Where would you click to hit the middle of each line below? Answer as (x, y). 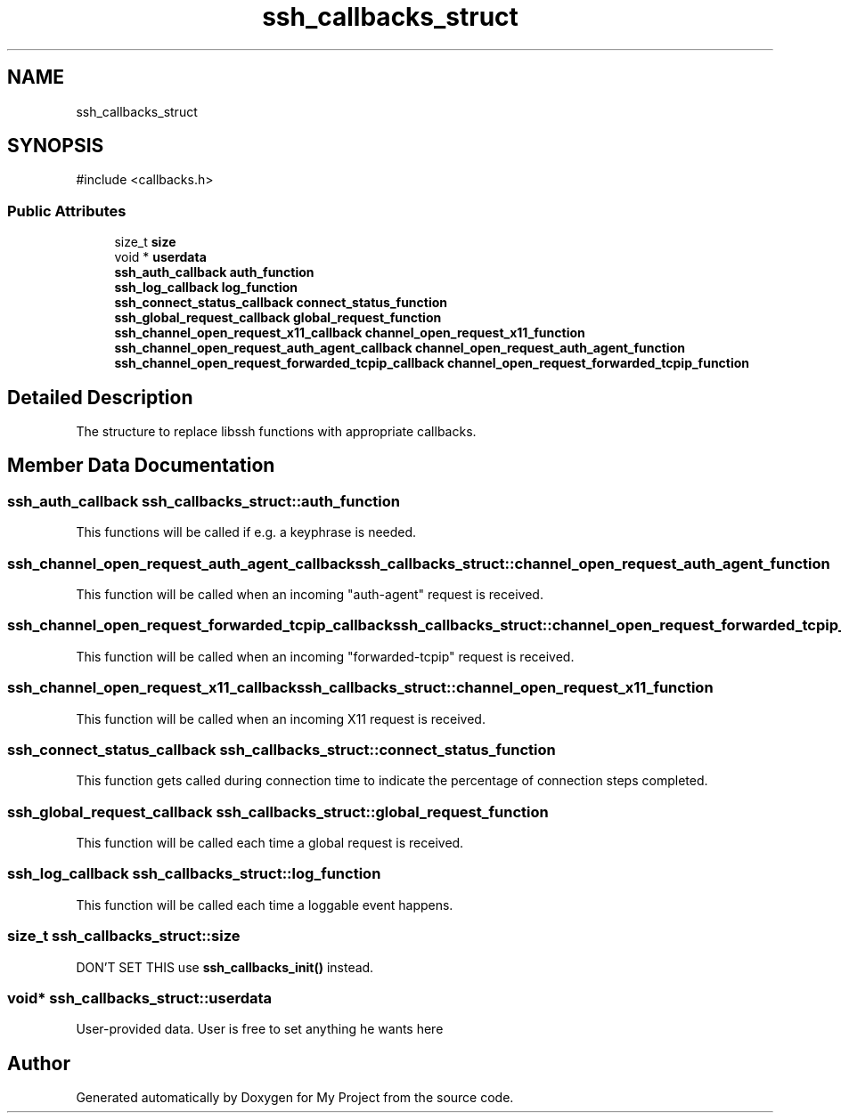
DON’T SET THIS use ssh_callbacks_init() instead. (225, 967)
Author (39, 1063)
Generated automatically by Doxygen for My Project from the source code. (295, 1098)
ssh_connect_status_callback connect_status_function (281, 303)
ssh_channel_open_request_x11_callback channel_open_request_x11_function (350, 333)
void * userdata (160, 257)
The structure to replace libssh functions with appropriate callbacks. (276, 432)
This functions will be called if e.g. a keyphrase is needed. (246, 532)
